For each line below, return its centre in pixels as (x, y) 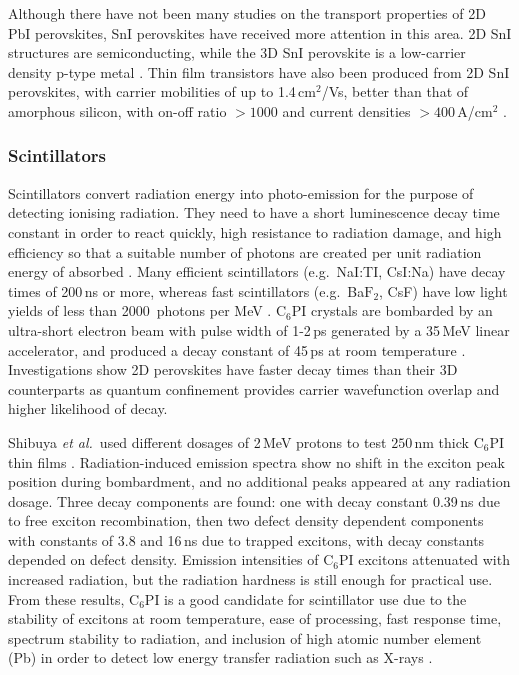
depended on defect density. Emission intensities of (163, 559)
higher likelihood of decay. (88, 408)
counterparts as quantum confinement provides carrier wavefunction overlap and (254, 388)
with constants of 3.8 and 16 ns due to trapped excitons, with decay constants (246, 539)
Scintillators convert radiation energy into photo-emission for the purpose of (241, 192)
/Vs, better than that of (395, 91)
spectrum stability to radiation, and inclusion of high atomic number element (245, 637)
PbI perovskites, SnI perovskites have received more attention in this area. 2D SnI (260, 32)
